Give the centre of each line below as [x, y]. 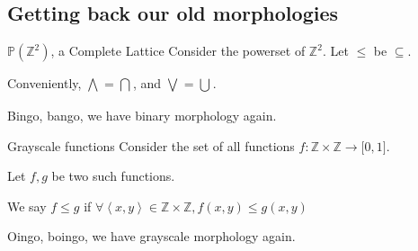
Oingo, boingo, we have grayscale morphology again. [151, 236]
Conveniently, [44, 83]
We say [27, 206]
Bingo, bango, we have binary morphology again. [142, 115]
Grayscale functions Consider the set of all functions [151, 145]
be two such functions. [113, 176]
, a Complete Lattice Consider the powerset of [178, 51]
